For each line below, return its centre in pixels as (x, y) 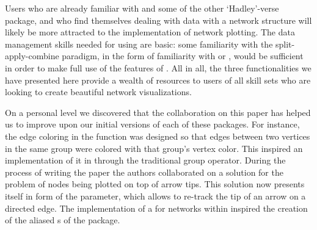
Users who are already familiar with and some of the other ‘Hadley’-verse (142, 8)
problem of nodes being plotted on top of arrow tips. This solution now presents (155, 184)
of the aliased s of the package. (63, 220)
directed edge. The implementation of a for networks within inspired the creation (156, 208)
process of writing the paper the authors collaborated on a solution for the (144, 172)
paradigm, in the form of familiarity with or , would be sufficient (183, 56)
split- (285, 44)
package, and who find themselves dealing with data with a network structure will (158, 20)
